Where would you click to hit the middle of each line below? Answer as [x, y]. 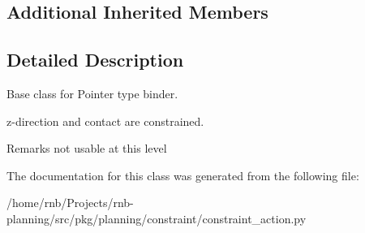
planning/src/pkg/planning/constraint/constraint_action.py [157, 218]
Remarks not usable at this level [87, 148]
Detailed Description [95, 60]
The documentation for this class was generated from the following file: [183, 175]
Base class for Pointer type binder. [92, 93]
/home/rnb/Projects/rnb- [70, 203]
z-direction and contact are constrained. [105, 121]
